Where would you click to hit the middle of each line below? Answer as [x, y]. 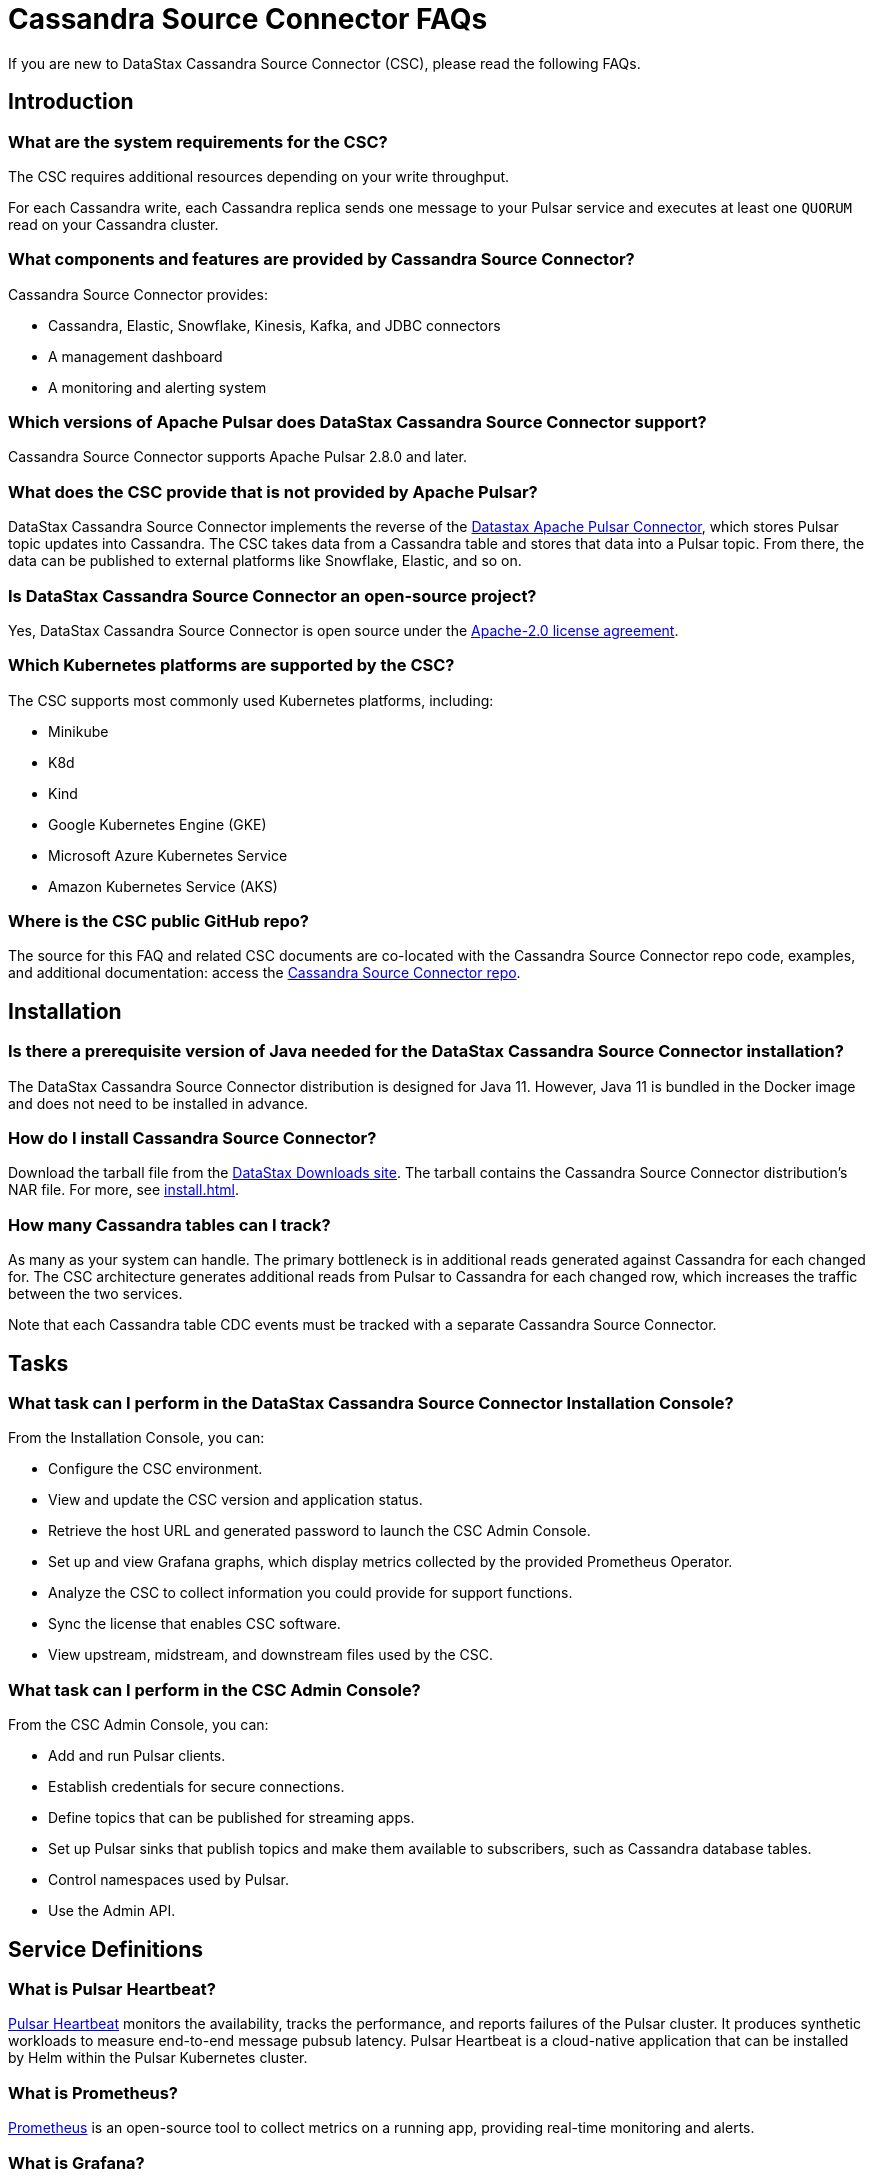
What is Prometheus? [93, 2092]
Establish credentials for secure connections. [196, 1787]
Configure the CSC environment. [155, 1469]
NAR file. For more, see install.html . [123, 1190]
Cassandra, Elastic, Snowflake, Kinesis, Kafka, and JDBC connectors [274, 325]
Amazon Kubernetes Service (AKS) [163, 886]
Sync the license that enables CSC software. [194, 1624]
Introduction [71, 102]
